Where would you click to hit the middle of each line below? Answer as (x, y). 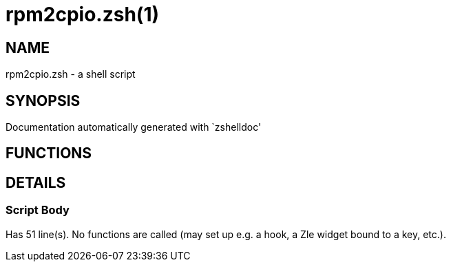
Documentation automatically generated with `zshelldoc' (134, 127)
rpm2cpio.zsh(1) (83, 14)
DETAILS (36, 182)
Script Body (38, 210)
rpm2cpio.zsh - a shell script (71, 74)
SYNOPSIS (43, 100)
